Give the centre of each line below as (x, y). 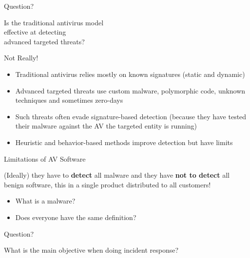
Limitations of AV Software (45, 158)
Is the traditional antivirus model (54, 22)
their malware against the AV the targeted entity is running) (106, 126)
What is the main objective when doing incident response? (91, 250)
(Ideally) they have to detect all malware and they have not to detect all (117, 175)
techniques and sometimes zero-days (69, 100)
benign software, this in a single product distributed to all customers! (107, 184)
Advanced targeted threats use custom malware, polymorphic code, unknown (130, 90)
